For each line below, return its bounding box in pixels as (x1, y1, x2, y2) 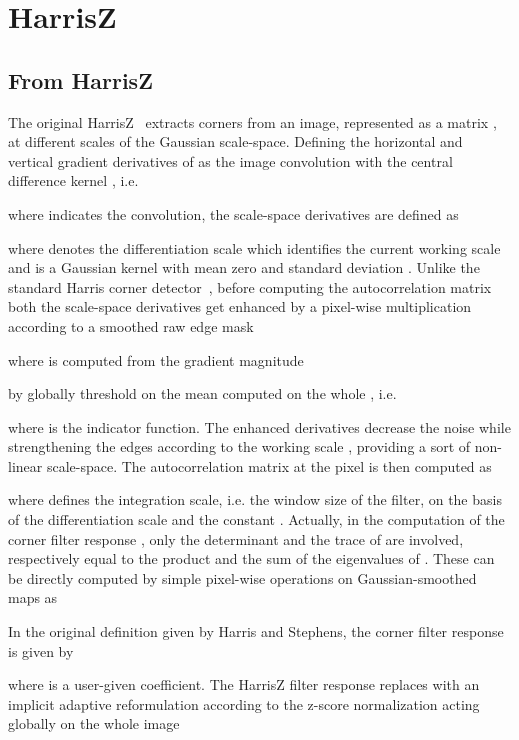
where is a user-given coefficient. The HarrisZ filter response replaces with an (8, 674, 480, 695)
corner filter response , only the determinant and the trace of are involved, (8, 528, 464, 549)
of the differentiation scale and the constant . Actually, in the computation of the (8, 509, 505, 530)
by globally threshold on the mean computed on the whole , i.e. (8, 383, 397, 404)
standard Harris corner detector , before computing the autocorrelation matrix (8, 276, 492, 297)
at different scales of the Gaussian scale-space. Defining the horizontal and (8, 131, 463, 152)
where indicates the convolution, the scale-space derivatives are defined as (8, 203, 459, 224)
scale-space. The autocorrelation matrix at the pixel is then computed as (46, 455, 492, 476)
